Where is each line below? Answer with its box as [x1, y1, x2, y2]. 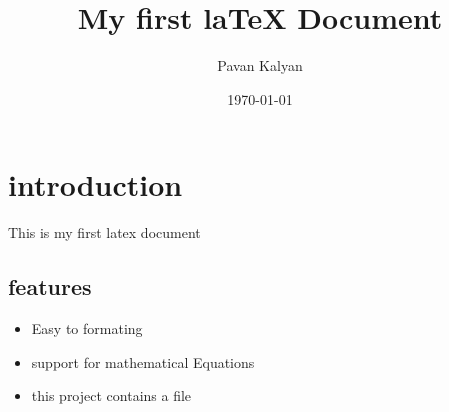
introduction [8, 164, 183, 205]
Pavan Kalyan [217, 55, 303, 76]
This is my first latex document [8, 222, 201, 243]
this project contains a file [31, 385, 192, 406]
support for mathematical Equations [31, 351, 255, 372]
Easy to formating [31, 318, 143, 339]
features [8, 271, 92, 302]
